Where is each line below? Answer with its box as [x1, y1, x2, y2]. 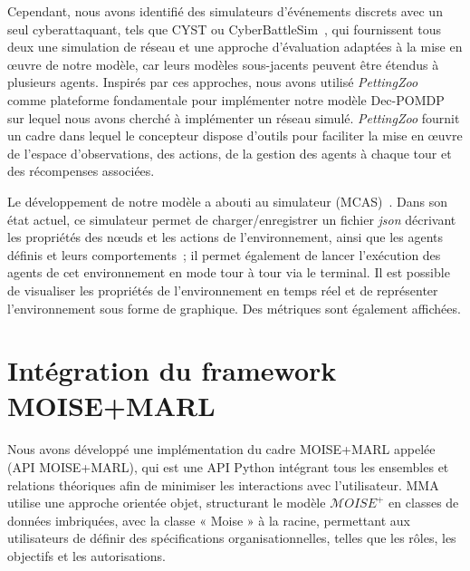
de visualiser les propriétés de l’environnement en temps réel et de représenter [7, 280, 438, 299]
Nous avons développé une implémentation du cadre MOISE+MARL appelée [7, 440, 436, 459]
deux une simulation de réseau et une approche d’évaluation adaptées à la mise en [7, 37, 463, 56]
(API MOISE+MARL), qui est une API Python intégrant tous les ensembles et [7, 458, 449, 476]
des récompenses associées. [7, 161, 155, 180]
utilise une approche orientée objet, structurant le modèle [7, 493, 326, 512]
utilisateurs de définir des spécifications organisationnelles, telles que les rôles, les [7, 528, 456, 547]
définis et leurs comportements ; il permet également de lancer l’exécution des [7, 245, 441, 264]
